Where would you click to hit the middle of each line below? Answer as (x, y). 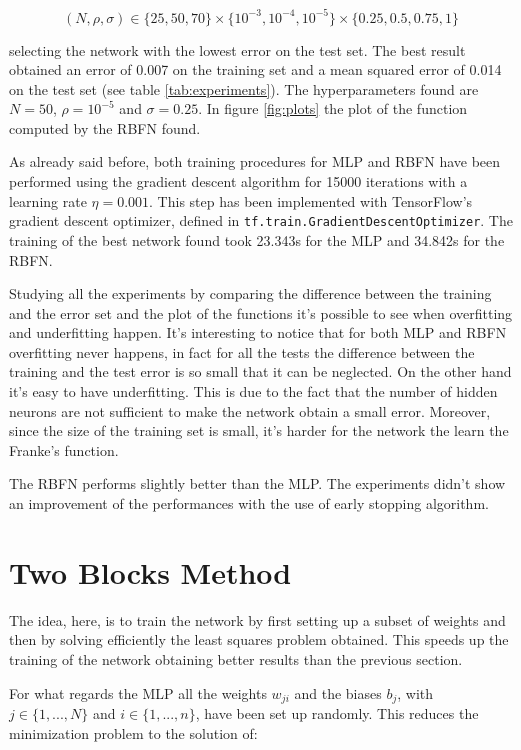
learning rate (48, 200)
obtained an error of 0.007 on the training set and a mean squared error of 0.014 (255, 69)
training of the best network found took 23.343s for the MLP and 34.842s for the (257, 239)
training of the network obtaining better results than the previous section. (236, 658)
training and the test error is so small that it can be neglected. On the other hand (260, 371)
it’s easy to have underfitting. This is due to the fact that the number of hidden (253, 391)
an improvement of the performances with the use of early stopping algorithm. (249, 503)
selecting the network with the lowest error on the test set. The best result (237, 49)
